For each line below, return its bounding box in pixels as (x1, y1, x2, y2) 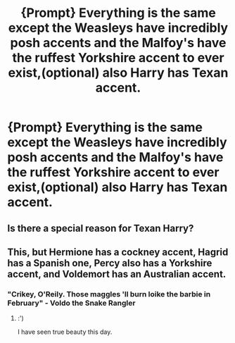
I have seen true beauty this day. (17, 328, 113, 336)
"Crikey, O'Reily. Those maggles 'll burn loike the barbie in (7, 289, 211, 299)
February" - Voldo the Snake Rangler (7, 298, 136, 308)
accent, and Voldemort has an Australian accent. (7, 268, 227, 280)
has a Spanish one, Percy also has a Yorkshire (7, 257, 212, 269)
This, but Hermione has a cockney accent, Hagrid (7, 246, 229, 258)
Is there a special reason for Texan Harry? (7, 222, 194, 234)
